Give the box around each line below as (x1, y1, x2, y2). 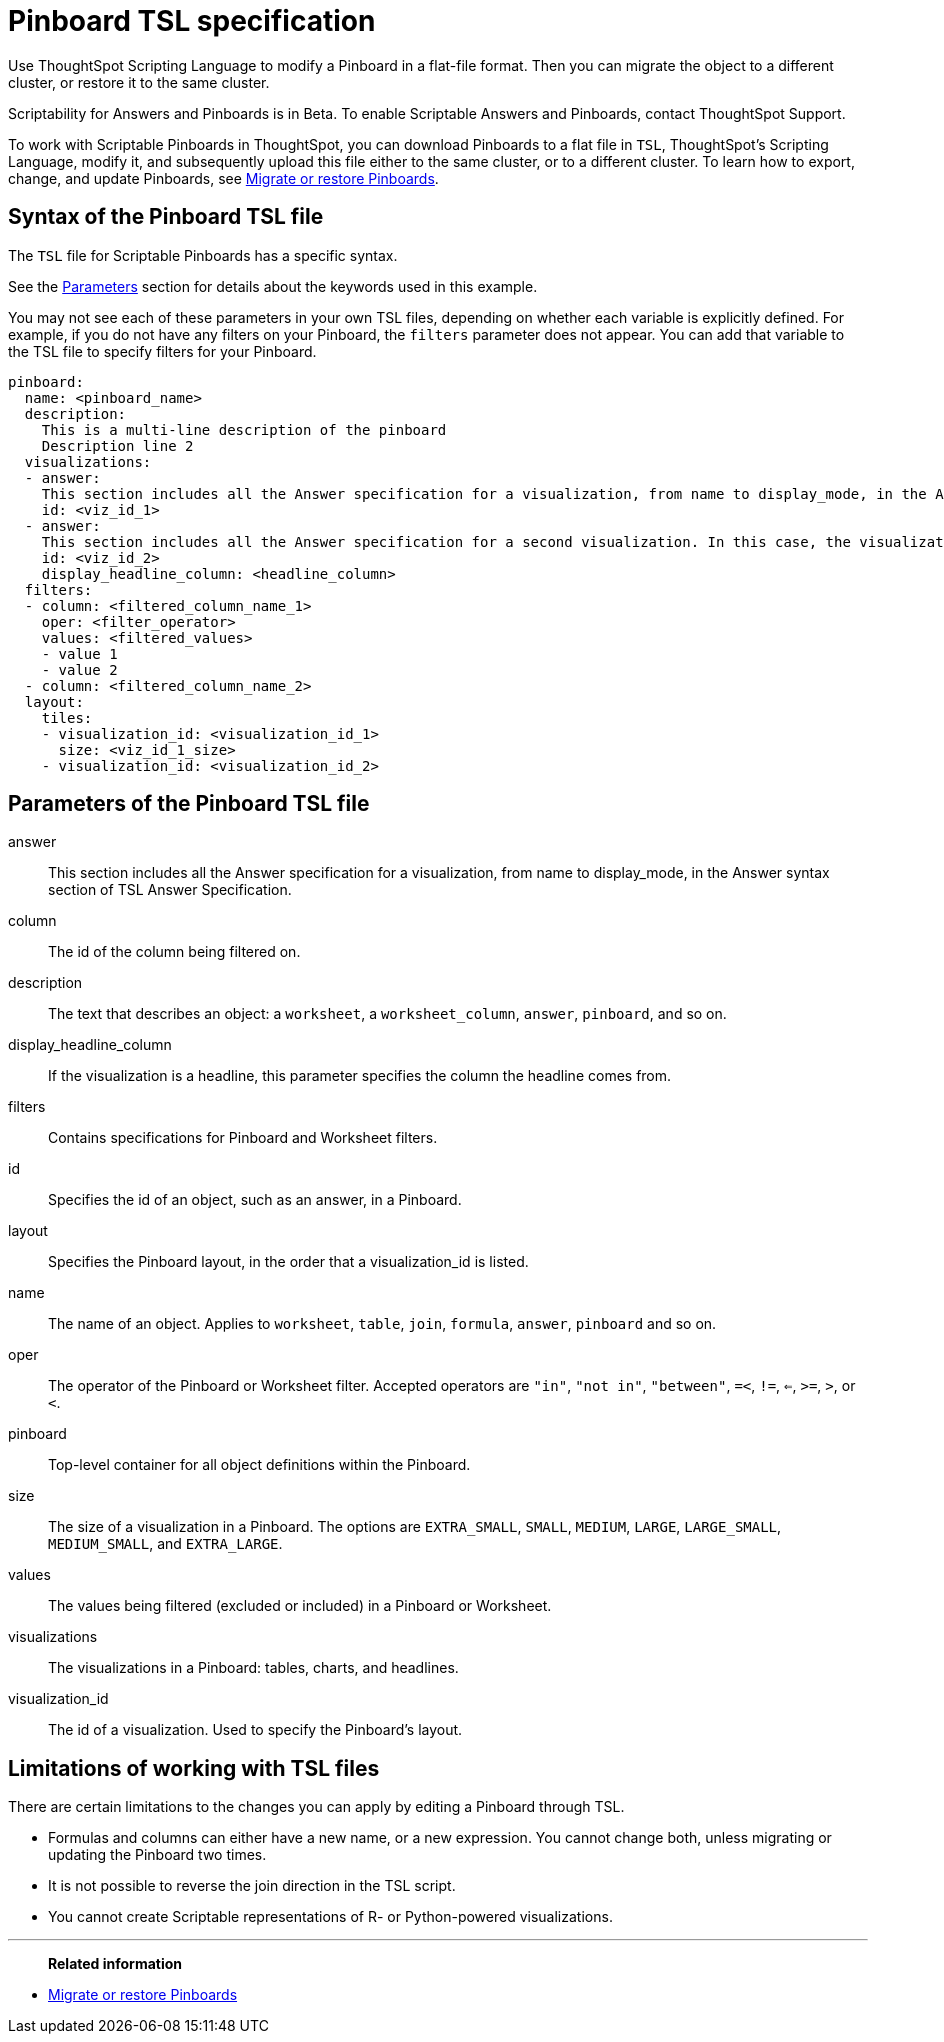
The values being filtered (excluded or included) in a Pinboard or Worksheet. (48, 1597, 552, 1615)
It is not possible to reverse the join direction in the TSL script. (48, 1877, 456, 1895)
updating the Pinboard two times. (48, 1846, 267, 1864)
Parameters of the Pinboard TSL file (8, 791, 370, 817)
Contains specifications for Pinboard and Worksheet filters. (48, 1129, 438, 1147)
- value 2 (41, 661, 118, 678)
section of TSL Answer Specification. (48, 881, 292, 899)
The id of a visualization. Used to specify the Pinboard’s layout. (48, 1721, 463, 1739)
